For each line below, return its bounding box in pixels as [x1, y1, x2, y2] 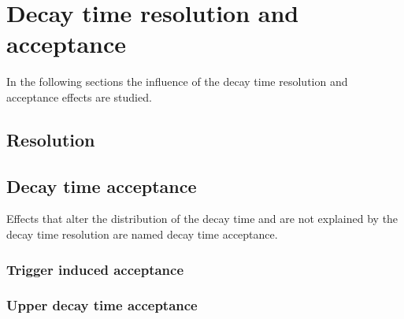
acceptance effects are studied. [6, 88, 152, 105]
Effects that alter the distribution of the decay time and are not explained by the [6, 210, 398, 227]
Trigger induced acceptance [6, 259, 184, 279]
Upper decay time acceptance [6, 295, 198, 315]
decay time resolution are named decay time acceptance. [6, 226, 278, 243]
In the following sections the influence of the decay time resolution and [6, 73, 348, 90]
